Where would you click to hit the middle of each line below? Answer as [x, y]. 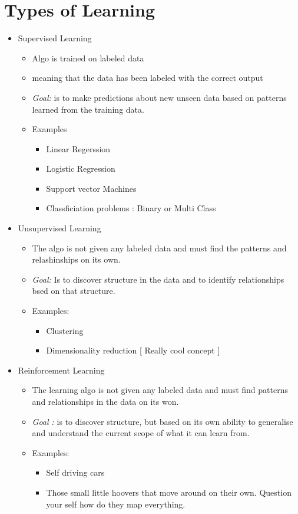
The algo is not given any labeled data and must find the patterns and [159, 248]
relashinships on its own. [76, 259]
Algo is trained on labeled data [88, 58]
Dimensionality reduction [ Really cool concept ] [133, 350]
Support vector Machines [91, 188]
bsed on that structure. [74, 291]
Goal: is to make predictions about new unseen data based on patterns [159, 97]
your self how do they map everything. [116, 504]
